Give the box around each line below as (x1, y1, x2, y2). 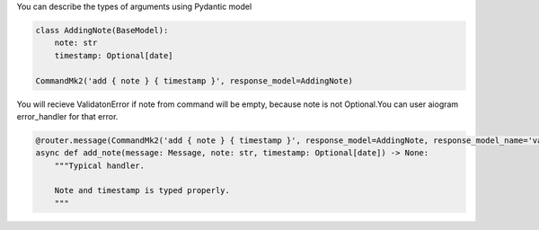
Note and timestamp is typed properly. (54, 185, 231, 196)
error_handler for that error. (16, 111, 119, 121)
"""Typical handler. (54, 160, 146, 171)
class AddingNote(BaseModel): (35, 25, 169, 35)
